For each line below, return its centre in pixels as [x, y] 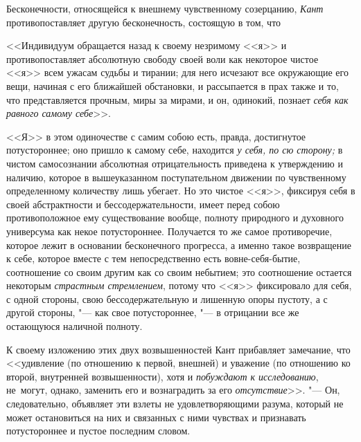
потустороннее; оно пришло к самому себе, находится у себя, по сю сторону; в [175, 150]
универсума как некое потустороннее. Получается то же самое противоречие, [169, 231]
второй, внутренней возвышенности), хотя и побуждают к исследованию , [162, 376]
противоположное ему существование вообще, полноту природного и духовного [175, 218]
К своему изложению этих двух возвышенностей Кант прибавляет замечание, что [178, 349]
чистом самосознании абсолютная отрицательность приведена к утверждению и [175, 163]
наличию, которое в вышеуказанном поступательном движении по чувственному [176, 177]
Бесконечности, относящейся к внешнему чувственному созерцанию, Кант [165, 8]
